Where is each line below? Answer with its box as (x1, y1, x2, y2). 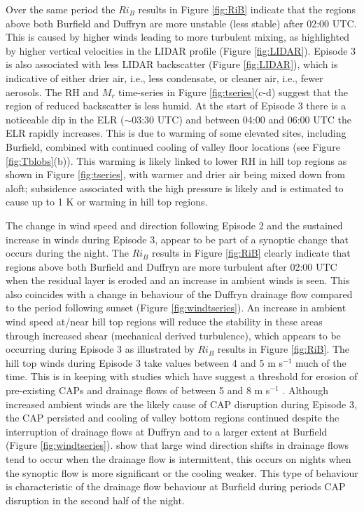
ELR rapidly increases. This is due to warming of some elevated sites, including (6, 126, 346, 140)
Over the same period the (6, 2, 115, 16)
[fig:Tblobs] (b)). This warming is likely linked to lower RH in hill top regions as (6, 153, 347, 168)
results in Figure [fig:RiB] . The (217, 342, 350, 356)
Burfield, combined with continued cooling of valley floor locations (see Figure (6, 139, 340, 154)
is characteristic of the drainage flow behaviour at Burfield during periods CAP (6, 479, 346, 494)
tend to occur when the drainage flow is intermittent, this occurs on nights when (6, 452, 351, 466)
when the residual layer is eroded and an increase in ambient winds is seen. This (6, 273, 350, 288)
